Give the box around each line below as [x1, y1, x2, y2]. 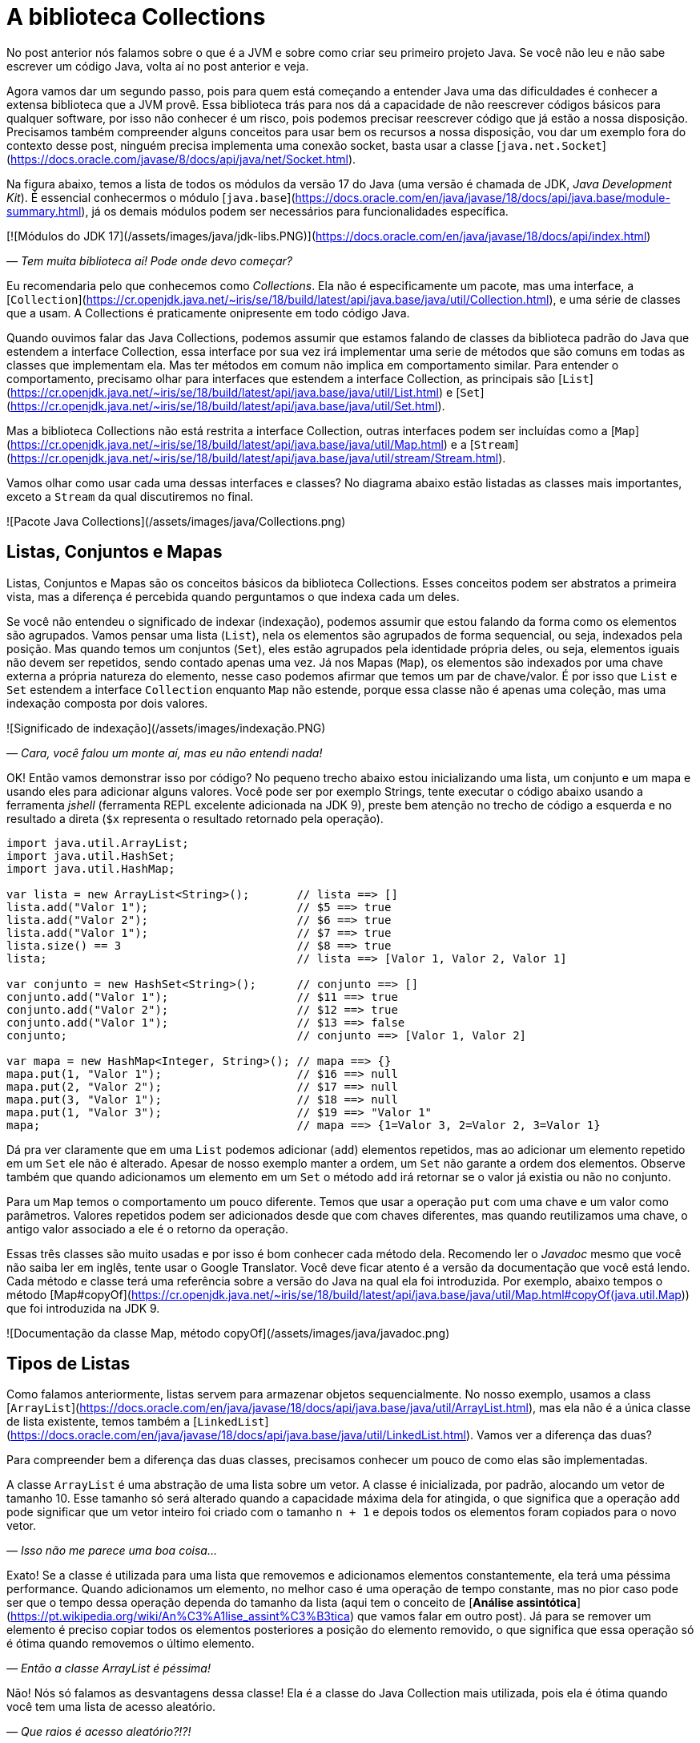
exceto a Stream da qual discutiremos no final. [6, 489, 254, 503]
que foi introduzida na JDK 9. [6, 1301, 160, 1315]
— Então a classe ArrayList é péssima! [6, 1661, 211, 1676]
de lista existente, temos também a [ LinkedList [6, 1414, 265, 1429]
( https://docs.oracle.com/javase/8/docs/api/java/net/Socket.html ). [6, 151, 356, 166]
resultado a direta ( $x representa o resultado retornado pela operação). [6, 811, 384, 825]
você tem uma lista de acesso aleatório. [6, 1700, 216, 1714]
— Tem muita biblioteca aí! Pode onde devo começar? [6, 253, 293, 268]
